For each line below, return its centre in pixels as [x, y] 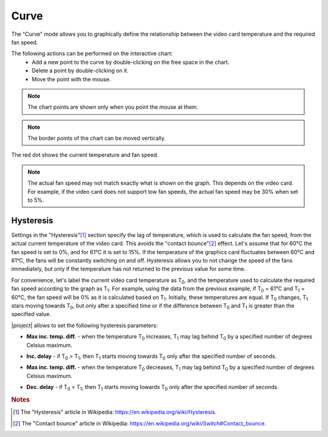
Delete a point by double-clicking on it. [80, 71]
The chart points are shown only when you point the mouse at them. [113, 107]
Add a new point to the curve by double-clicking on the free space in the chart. [131, 62]
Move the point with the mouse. [71, 79]
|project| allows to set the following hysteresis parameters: [84, 325]
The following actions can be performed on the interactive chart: [92, 53]
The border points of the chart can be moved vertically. [97, 138]
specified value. [31, 314]
